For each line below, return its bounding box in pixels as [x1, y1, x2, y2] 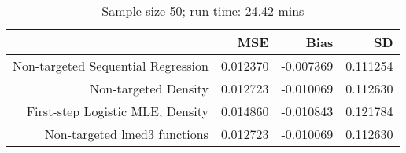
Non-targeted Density [90, 79, 209, 97]
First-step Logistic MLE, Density [26, 102, 209, 120]
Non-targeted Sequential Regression [13, 56, 209, 75]
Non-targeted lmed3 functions [44, 125, 209, 143]
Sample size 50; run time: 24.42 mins [101, 2, 304, 20]
